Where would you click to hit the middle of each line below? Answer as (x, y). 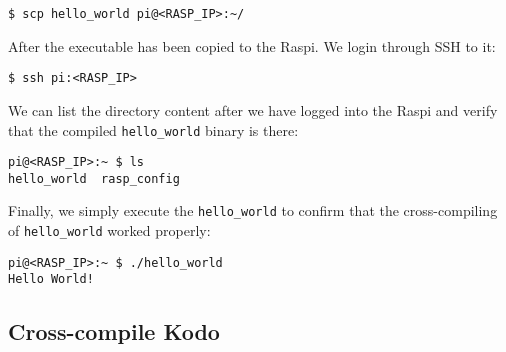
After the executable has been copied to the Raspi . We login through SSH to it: (252, 45)
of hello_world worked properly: (109, 230)
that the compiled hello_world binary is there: (153, 129)
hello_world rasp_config (94, 178)
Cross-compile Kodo (114, 331)
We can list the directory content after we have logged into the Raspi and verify (253, 109)
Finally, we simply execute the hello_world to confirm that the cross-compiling (253, 210)
